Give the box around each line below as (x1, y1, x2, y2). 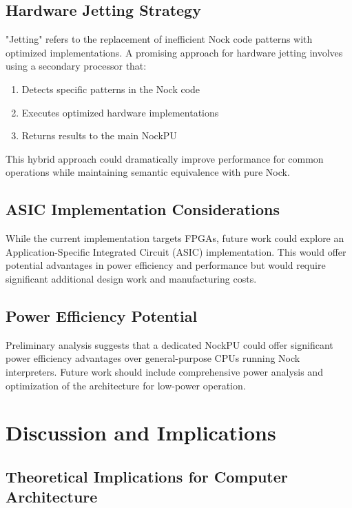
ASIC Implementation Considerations (6, 199, 280, 220)
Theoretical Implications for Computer (6, 465, 288, 487)
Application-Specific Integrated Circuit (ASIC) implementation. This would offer (6, 244, 346, 258)
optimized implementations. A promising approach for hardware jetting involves (6, 45, 343, 59)
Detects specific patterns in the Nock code (21, 81, 200, 96)
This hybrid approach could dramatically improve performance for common (6, 151, 324, 165)
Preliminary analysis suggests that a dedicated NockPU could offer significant (6, 337, 333, 352)
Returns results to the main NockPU (21, 128, 177, 143)
